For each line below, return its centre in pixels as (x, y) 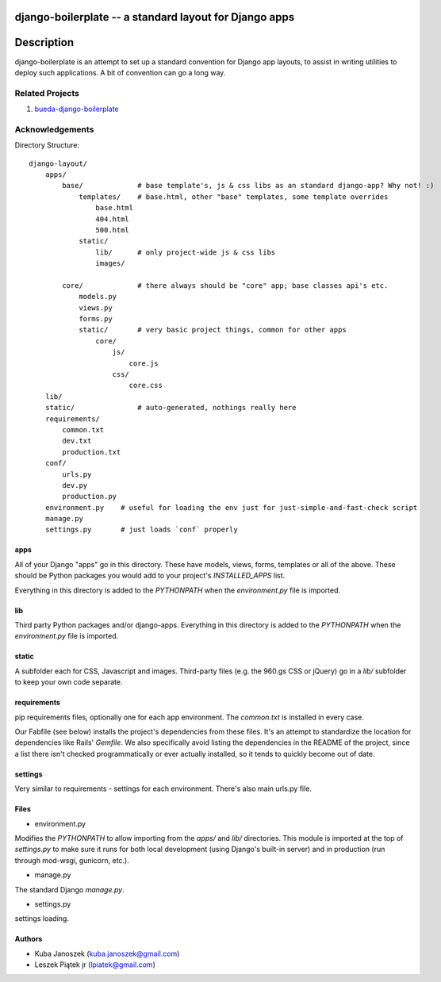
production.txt (92, 452)
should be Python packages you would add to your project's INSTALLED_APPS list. (150, 576)
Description (44, 42)
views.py (96, 308)
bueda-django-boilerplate (77, 109)
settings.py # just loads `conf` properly (141, 530)
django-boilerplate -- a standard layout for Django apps (155, 17)
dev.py (75, 485)
